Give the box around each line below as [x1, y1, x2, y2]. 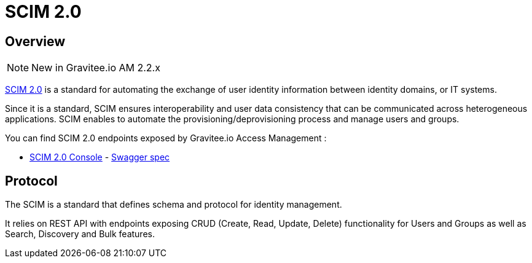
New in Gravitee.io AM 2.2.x [31, 61, 160, 74]
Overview [5, 33, 66, 49]
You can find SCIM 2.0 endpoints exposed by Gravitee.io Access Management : [5, 133, 327, 144]
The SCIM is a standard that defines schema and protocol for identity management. [5, 199, 342, 210]
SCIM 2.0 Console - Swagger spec [29, 152, 170, 163]
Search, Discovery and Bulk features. [5, 229, 155, 240]
